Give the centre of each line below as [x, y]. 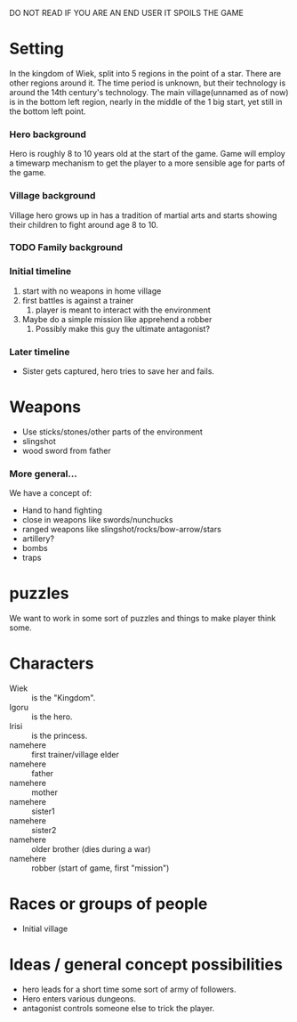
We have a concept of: [51, 493]
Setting [36, 49]
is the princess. [60, 736]
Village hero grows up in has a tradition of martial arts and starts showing [143, 215]
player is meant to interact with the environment [123, 310]
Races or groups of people [108, 904]
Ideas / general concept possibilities [146, 965]
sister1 [43, 811]
